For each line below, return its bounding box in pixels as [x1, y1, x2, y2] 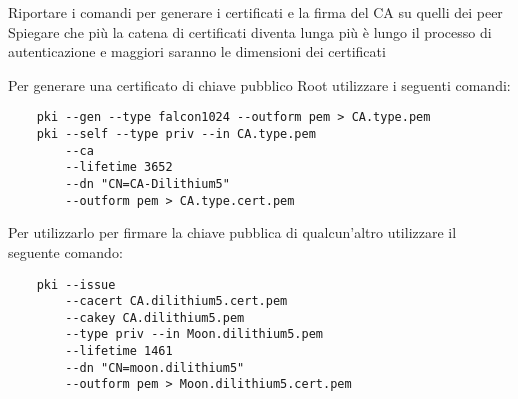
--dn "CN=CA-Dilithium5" [65, 177, 230, 191]
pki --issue [36, 277, 116, 292]
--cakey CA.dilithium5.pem [65, 310, 245, 325]
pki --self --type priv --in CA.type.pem [36, 127, 316, 142]
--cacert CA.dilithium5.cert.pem [65, 294, 288, 309]
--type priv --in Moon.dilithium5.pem [65, 327, 323, 342]
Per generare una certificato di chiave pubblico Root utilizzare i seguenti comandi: [8, 74, 511, 95]
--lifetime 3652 [65, 160, 173, 175]
